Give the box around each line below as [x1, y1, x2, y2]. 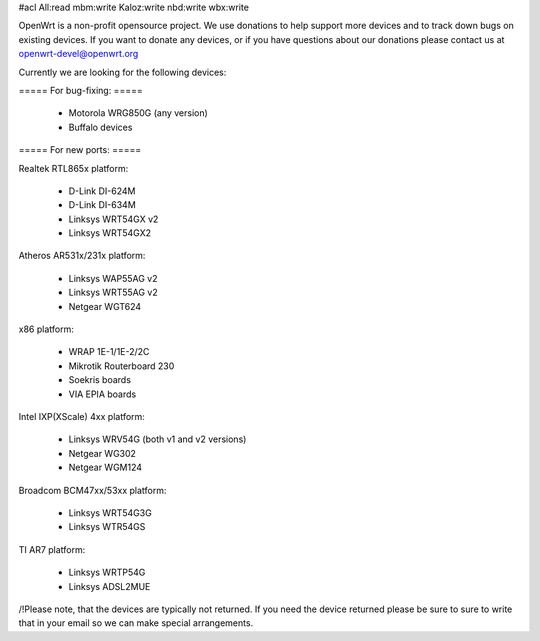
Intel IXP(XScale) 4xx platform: [18, 410, 145, 422]
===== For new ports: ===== [18, 144, 142, 156]
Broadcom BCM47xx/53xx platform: [18, 484, 167, 496]
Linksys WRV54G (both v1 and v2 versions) [68, 433, 247, 445]
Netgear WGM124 [68, 461, 143, 474]
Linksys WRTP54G [68, 566, 146, 579]
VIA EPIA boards [68, 388, 137, 400]
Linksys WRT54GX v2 [68, 213, 159, 225]
